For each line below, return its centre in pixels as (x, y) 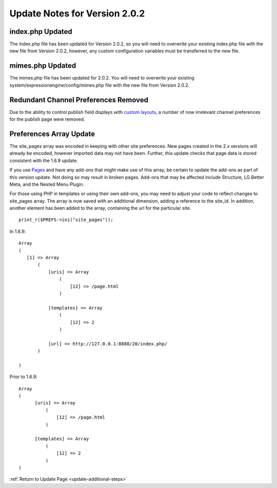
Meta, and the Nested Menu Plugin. (47, 184)
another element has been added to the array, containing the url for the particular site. (100, 208)
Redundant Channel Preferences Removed (79, 100)
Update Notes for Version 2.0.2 (77, 13)
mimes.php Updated (43, 66)
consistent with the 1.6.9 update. (44, 160)
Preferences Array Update (52, 134)
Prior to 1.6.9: (24, 377)
